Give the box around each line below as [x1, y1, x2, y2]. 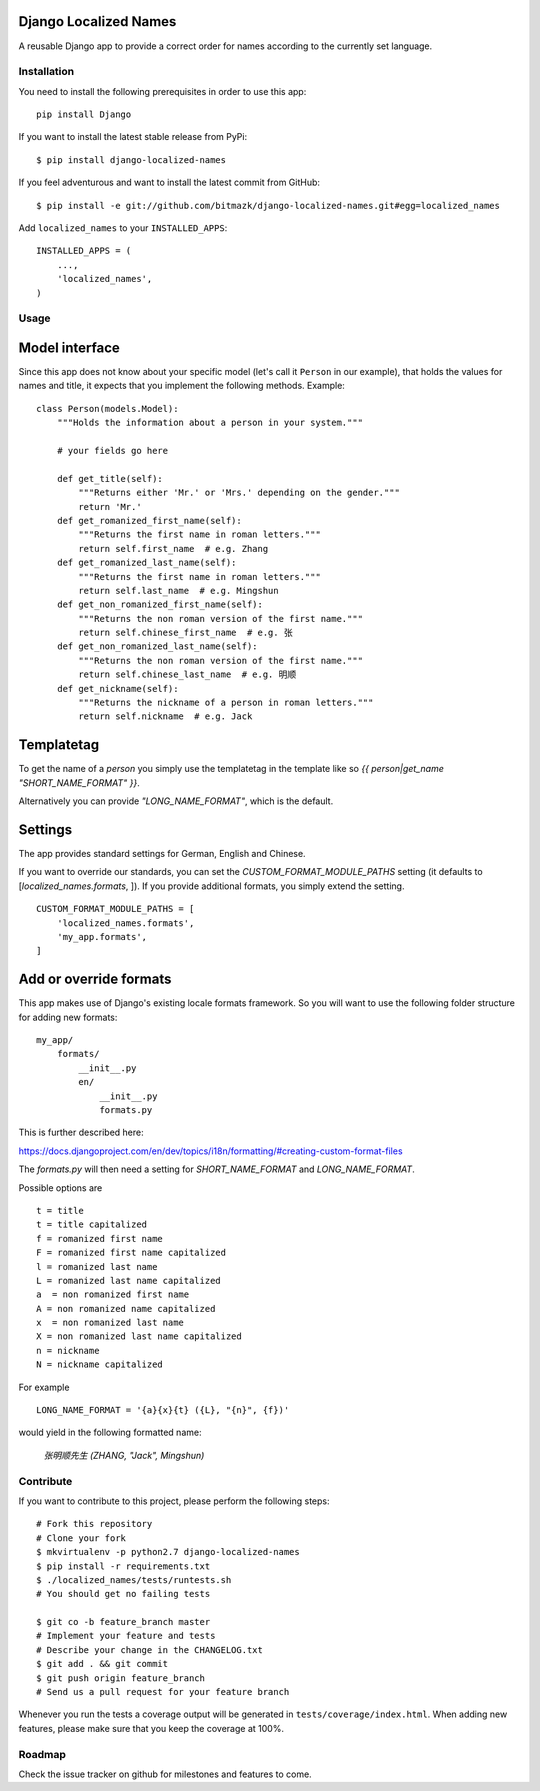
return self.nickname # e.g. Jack [78, 711, 253, 722]
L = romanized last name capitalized [36, 1275, 222, 1286]
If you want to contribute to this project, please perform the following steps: [18, 1495, 330, 1507]
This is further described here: [18, 1126, 144, 1139]
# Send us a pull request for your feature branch [36, 1686, 290, 1698]
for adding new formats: [18, 1011, 118, 1023]
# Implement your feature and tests [36, 1630, 216, 1642]
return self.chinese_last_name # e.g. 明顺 [78, 669, 297, 680]
